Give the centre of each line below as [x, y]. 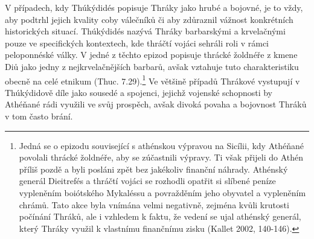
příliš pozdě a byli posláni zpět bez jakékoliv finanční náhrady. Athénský [153, 169]
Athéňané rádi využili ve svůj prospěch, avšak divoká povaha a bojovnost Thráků [156, 104]
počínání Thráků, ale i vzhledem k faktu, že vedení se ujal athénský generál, [160, 216]
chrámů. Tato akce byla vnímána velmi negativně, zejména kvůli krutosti [154, 204]
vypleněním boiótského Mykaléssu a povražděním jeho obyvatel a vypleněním [162, 192]
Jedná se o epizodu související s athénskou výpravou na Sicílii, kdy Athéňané [161, 145]
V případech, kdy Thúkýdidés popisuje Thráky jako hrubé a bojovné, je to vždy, [154, 7]
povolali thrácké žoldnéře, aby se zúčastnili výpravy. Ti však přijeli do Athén [161, 157]
